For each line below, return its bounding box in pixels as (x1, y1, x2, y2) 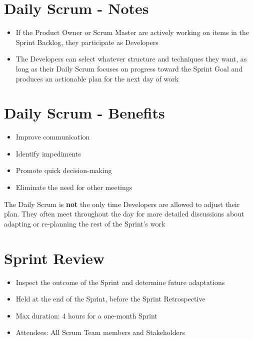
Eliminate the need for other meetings (15, 182, 132, 192)
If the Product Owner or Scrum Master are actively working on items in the (15, 27, 249, 37)
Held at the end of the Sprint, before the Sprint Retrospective (15, 293, 205, 304)
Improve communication (15, 131, 90, 142)
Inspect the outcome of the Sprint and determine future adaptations (15, 276, 225, 287)
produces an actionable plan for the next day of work (15, 73, 179, 83)
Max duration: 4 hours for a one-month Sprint (15, 310, 157, 320)
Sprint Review (4, 247, 105, 268)
